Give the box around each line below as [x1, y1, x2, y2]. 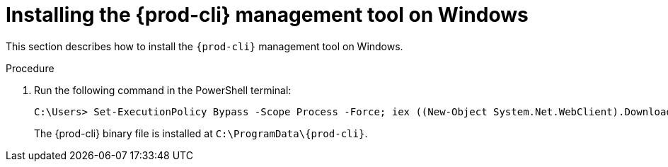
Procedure [6, 62, 54, 74]
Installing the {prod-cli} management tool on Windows [6, 3, 529, 27]
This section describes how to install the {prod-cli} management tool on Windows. [6, 40, 403, 52]
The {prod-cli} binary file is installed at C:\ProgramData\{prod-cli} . [34, 127, 368, 139]
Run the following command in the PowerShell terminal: [34, 83, 292, 96]
